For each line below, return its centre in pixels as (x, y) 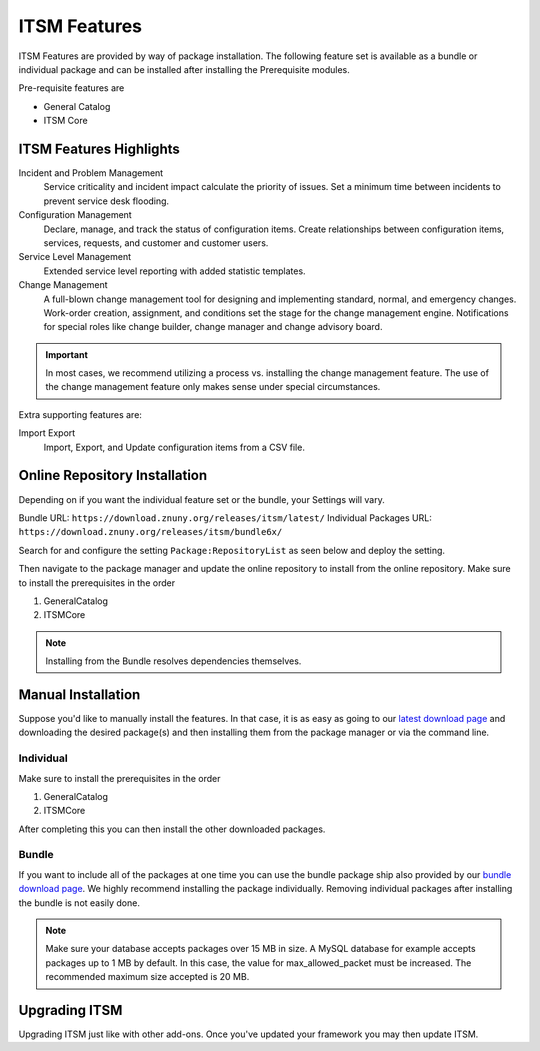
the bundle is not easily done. (79, 902)
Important (67, 354)
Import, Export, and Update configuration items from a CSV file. (174, 447)
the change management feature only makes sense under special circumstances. (213, 387)
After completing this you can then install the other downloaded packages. (172, 829)
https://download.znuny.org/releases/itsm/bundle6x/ (150, 532)
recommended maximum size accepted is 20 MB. (147, 977)
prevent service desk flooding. (106, 201)
